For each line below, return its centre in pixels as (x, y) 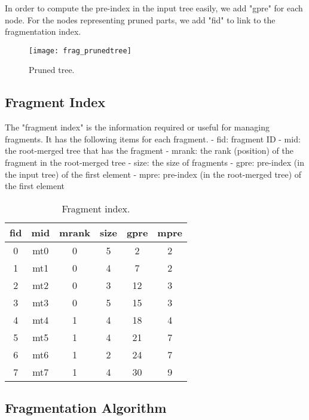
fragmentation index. (43, 31)
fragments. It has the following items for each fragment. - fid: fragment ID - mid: (153, 139)
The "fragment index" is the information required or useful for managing (137, 127)
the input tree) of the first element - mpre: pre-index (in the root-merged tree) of (153, 174)
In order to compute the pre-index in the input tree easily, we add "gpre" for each (154, 8)
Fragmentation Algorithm (86, 408)
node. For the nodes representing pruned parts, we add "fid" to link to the (140, 19)
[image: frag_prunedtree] (80, 51)
